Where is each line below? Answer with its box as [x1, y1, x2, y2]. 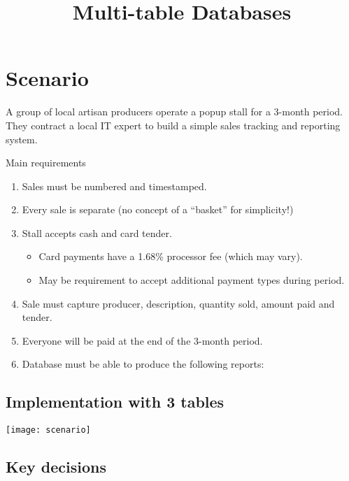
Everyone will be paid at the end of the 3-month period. [22, 333, 263, 347]
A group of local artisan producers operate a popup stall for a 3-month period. [6, 104, 343, 119]
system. [6, 131, 38, 146]
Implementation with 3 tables [6, 391, 225, 412]
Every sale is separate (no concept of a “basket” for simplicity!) [22, 202, 294, 217]
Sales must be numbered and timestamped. [22, 178, 207, 193]
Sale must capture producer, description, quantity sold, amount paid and [22, 296, 335, 310]
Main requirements [6, 155, 86, 170]
